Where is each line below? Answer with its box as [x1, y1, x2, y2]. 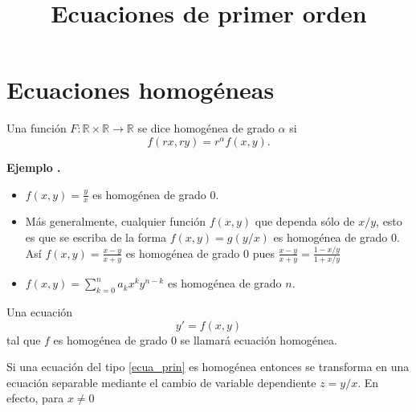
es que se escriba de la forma [25, 228, 167, 245]
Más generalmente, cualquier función [25, 213, 206, 230]
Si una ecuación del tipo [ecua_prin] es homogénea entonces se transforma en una [6, 358, 410, 375]
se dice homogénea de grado [137, 120, 275, 137]
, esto [376, 213, 402, 230]
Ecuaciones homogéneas [6, 73, 275, 106]
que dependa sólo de [255, 213, 355, 230]
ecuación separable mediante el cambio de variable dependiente [6, 373, 316, 390]
